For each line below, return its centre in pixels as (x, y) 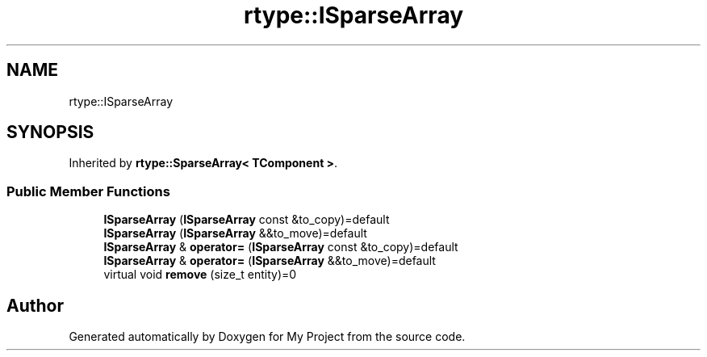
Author (35, 305)
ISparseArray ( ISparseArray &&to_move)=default (235, 233)
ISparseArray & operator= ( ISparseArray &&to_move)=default (270, 261)
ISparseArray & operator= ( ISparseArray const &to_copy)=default (281, 247)
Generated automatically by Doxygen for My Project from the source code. (267, 337)
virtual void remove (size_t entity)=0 (200, 275)
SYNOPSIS (50, 132)
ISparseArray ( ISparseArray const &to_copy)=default (247, 220)
